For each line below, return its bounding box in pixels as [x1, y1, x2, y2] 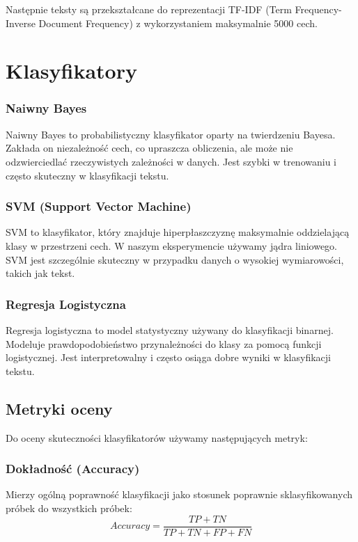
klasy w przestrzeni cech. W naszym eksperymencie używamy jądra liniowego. [6, 238, 338, 253]
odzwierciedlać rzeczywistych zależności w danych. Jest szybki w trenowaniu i [6, 154, 336, 168]
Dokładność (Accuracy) [6, 460, 140, 477]
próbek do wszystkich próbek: [6, 500, 132, 515]
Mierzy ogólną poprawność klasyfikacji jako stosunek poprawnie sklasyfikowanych [6, 487, 352, 502]
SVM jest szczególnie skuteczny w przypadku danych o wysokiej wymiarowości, [6, 252, 344, 266]
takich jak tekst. [6, 266, 75, 280]
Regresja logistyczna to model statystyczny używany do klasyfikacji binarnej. [6, 322, 334, 337]
